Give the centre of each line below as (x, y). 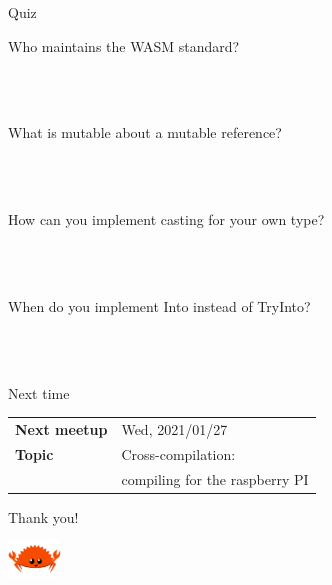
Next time (39, 392)
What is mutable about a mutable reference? (145, 132)
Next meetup (61, 429)
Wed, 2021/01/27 (174, 429)
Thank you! (43, 516)
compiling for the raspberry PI (215, 478)
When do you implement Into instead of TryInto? (159, 305)
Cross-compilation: (178, 453)
